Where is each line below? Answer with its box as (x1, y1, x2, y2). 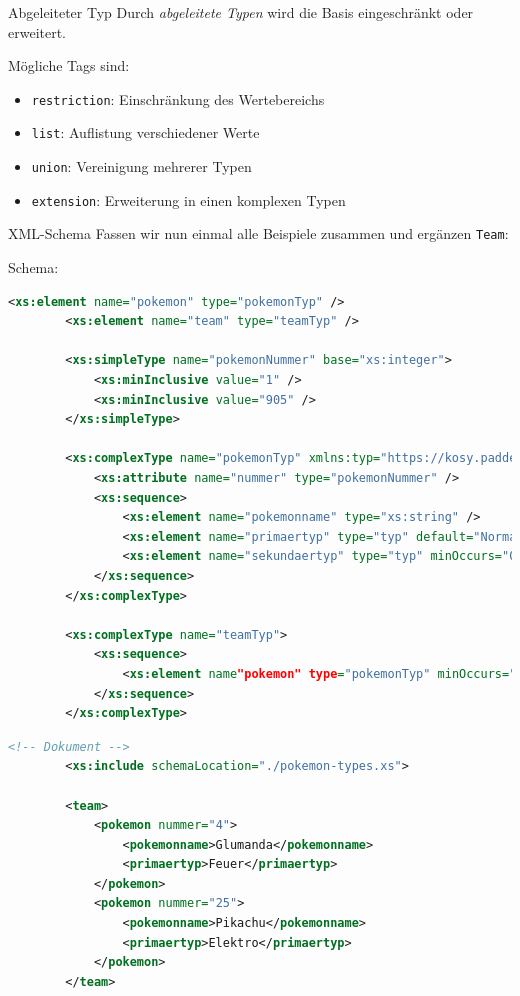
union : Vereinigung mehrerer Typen (31, 156, 252, 177)
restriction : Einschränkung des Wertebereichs (31, 88, 325, 109)
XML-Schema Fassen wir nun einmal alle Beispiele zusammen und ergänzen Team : (8, 223, 509, 244)
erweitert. (8, 21, 67, 42)
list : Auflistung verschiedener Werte (31, 122, 260, 143)
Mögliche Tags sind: (8, 55, 130, 76)
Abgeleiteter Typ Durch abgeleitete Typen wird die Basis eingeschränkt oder (8, 2, 474, 22)
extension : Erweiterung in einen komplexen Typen (31, 189, 346, 210)
